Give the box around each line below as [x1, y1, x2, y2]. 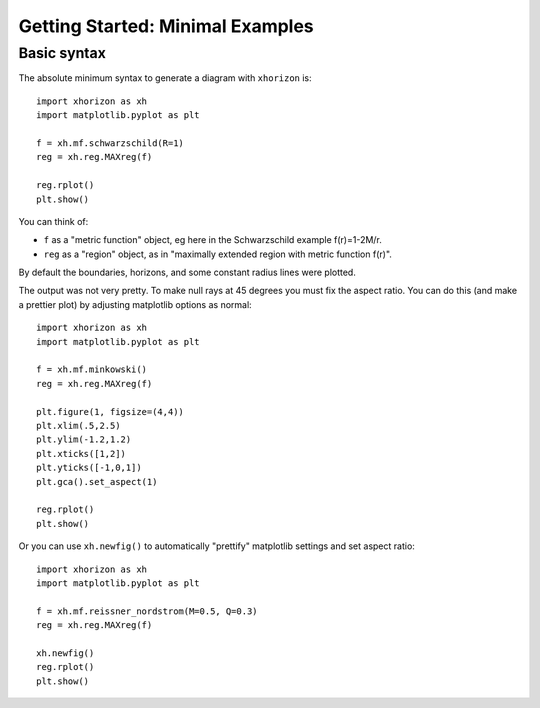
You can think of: [18, 215, 89, 227]
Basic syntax [18, 44, 107, 62]
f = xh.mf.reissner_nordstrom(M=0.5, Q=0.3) [36, 605, 259, 617]
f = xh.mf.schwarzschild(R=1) [36, 137, 185, 149]
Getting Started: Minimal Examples [18, 15, 314, 37]
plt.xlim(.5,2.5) [36, 420, 121, 431]
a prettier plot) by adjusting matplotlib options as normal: [18, 298, 252, 310]
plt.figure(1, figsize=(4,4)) [36, 406, 185, 417]
